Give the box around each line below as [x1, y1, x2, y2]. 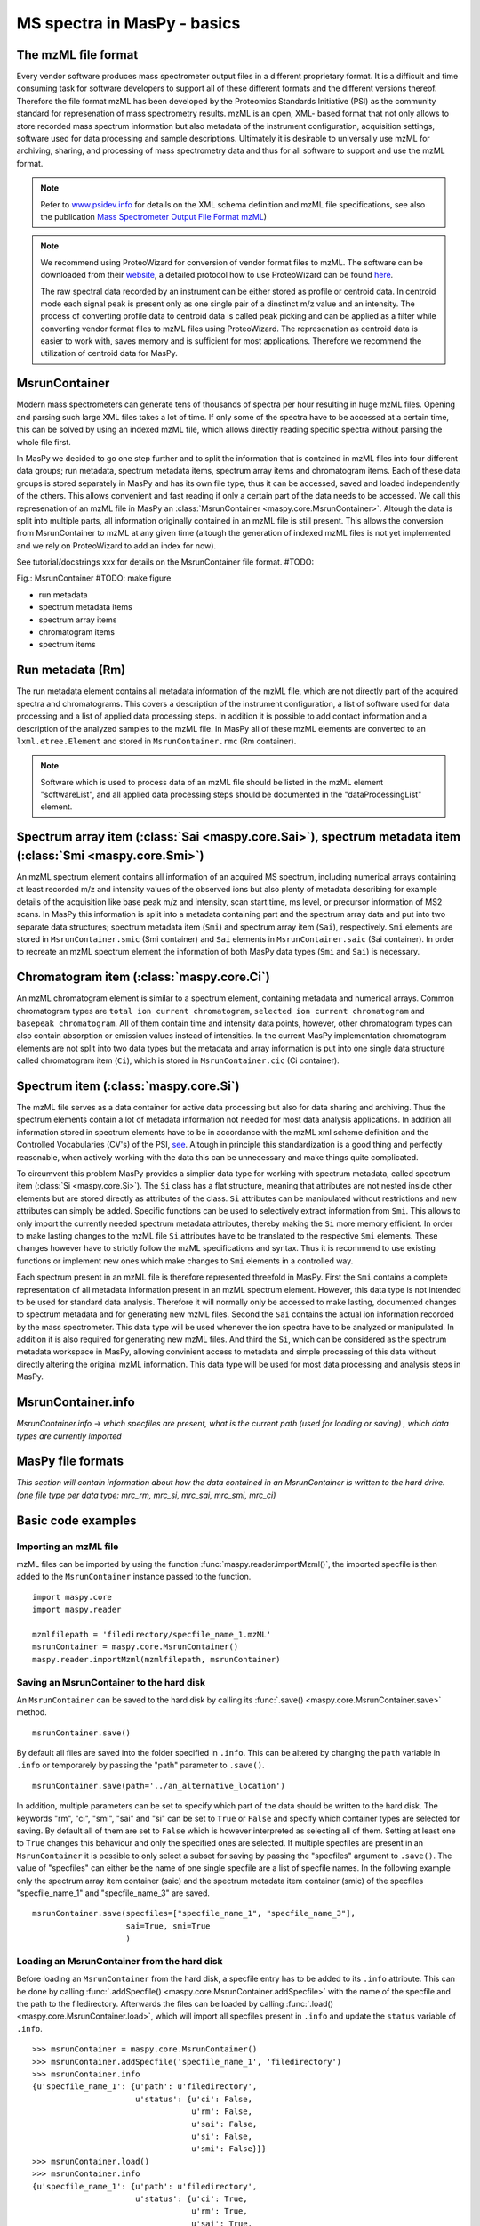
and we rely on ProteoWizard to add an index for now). [16, 540, 217, 551]
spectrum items [38, 639, 97, 650]
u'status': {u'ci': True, [134, 2193, 248, 2204]
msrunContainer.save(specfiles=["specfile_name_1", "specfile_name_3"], [32, 1908, 356, 1919]
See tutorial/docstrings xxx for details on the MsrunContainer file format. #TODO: [16, 556, 315, 567]
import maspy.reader [32, 1605, 122, 1615]
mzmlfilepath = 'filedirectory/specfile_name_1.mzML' [32, 1629, 271, 1639]
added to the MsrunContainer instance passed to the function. [16, 1572, 252, 1582]
